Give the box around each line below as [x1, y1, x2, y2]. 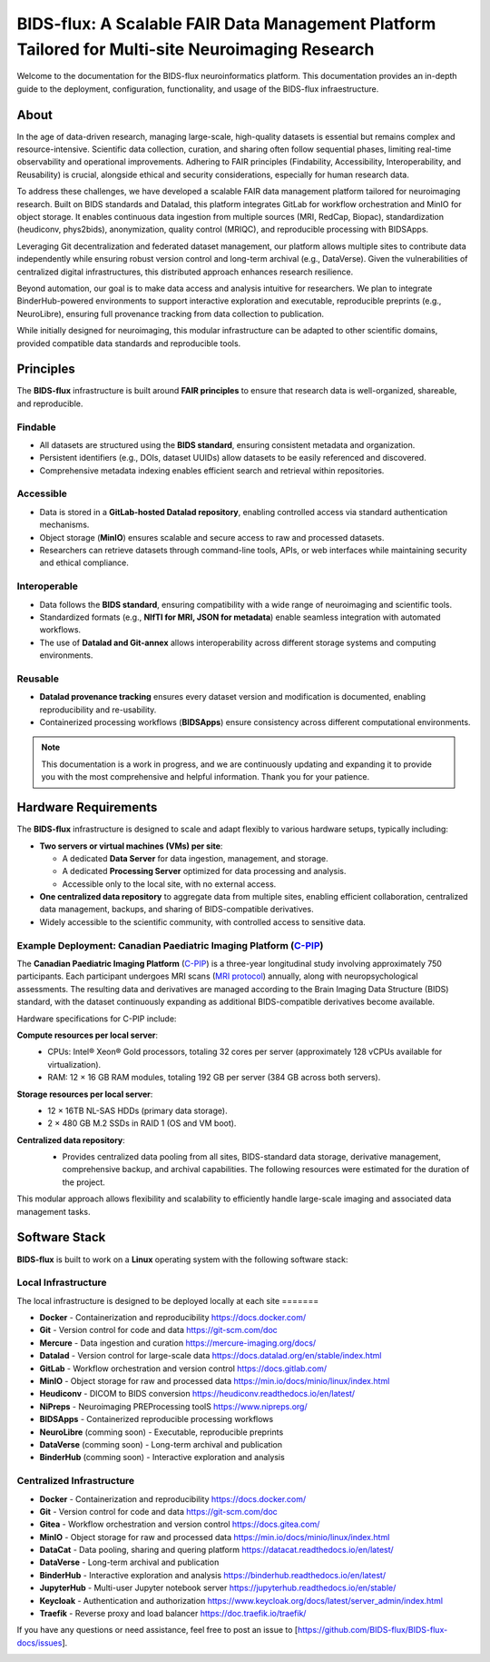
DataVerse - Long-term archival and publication [39, 1557, 220, 1567]
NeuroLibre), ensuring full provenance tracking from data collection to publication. [16, 308, 325, 319]
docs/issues [16, 1637, 63, 1648]
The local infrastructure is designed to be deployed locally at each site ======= [16, 1295, 319, 1306]
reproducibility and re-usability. [39, 704, 157, 715]
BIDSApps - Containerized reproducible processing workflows [39, 1414, 274, 1425]
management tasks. [16, 1206, 91, 1217]
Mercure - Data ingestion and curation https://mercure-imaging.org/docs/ [39, 1337, 317, 1349]
